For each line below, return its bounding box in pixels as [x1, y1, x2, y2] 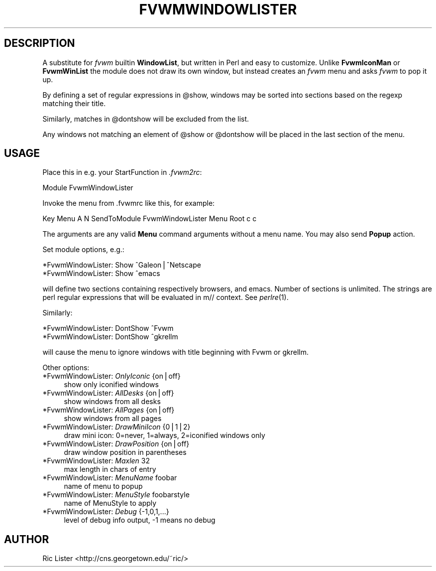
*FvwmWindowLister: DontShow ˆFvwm [42, 324, 174, 333]
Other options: [42, 363, 90, 372]
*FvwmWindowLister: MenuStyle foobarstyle [42, 490, 190, 499]
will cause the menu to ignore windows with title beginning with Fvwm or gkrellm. [42, 348, 309, 357]
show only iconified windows [64, 380, 159, 389]
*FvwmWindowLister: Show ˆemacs [42, 269, 160, 278]
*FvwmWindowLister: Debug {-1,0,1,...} [42, 507, 169, 516]
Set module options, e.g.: [42, 245, 124, 254]
